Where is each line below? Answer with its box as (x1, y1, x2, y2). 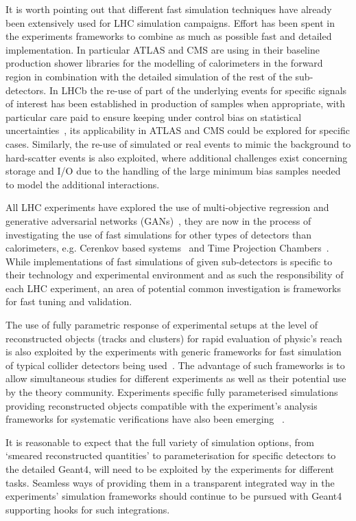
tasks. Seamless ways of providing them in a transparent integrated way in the (5, 475, 335, 489)
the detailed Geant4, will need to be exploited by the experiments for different (5, 462, 335, 476)
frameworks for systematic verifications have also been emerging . (5, 412, 285, 426)
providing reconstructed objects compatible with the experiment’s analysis (5, 398, 318, 412)
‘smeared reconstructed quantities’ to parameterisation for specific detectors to (5, 448, 336, 463)
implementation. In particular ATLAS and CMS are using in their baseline (5, 42, 320, 56)
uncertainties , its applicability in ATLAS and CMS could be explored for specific (5, 123, 350, 137)
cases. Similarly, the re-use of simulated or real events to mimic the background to (5, 136, 351, 151)
